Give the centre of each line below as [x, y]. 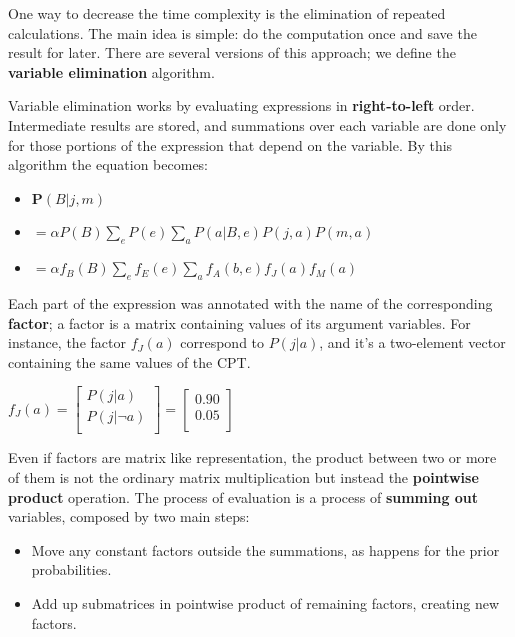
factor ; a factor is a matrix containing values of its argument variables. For [239, 322]
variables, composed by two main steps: [129, 516]
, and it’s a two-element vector [412, 342]
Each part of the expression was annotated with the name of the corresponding [250, 302]
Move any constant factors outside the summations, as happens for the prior [265, 549]
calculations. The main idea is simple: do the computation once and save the [242, 32]
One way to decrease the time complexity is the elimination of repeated [227, 13]
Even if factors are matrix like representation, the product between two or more [252, 457]
